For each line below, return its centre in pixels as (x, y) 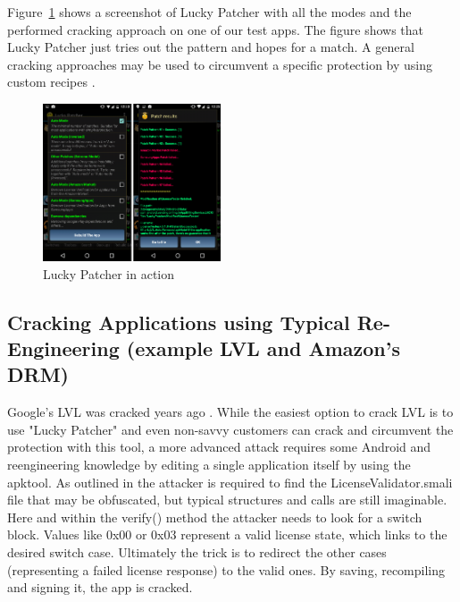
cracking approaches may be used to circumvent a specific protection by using (220, 64)
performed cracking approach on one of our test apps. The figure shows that (216, 29)
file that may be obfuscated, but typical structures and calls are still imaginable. (227, 500)
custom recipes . (51, 82)
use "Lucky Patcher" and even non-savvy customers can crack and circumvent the (230, 429)
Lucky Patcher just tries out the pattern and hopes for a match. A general (211, 47)
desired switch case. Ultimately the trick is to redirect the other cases (197, 552)
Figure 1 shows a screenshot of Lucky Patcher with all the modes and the (209, 12)
